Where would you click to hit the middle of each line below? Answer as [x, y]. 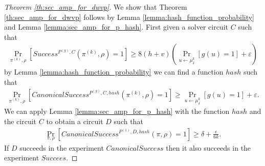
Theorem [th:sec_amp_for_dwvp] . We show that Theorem [96, 7]
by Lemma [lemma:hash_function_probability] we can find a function [114, 72]
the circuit [20, 121]
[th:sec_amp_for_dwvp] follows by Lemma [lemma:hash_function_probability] [129, 17]
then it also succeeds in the [208, 147]
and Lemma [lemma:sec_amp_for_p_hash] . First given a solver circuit [116, 27]
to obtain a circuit [75, 121]
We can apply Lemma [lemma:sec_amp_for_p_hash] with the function [117, 111]
